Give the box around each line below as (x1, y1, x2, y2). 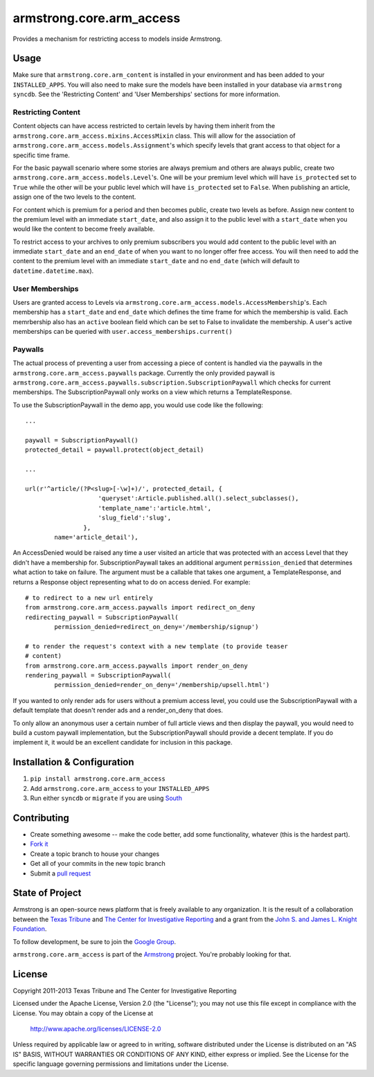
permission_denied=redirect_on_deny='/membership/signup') (54, 623, 259, 631)
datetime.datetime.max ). (12, 267, 94, 275)
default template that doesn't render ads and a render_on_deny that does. (12, 706, 223, 715)
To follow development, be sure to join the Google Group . (12, 937, 177, 945)
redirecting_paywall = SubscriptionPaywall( (25, 613, 179, 621)
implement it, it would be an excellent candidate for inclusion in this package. (12, 738, 233, 747)
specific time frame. (12, 151, 71, 159)
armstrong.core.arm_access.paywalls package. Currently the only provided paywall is (12, 368, 275, 377)
